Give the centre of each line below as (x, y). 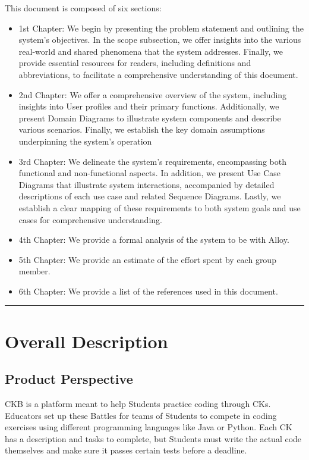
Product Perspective (69, 379)
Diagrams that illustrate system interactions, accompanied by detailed (146, 184)
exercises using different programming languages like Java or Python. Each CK (149, 427)
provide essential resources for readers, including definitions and (135, 63)
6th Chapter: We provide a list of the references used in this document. (148, 291)
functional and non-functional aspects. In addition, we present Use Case (150, 173)
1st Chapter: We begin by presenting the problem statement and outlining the (161, 28)
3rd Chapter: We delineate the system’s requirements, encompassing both (152, 161)
